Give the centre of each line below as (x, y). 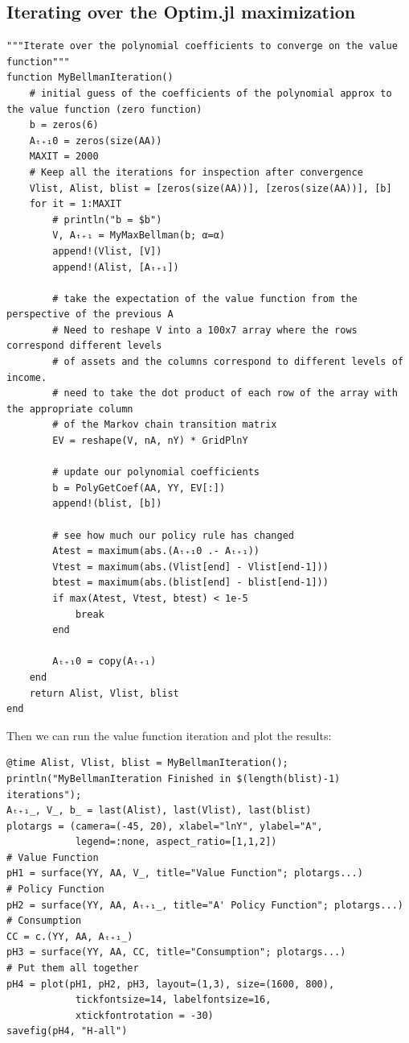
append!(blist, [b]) (107, 504)
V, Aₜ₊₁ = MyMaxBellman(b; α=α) (139, 236)
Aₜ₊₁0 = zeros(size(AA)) (96, 141)
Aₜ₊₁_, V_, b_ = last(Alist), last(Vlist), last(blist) (159, 811)
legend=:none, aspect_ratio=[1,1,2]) (176, 842)
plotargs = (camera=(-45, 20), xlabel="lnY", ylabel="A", (165, 826)
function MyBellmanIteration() (90, 78)
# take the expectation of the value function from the (205, 298)
